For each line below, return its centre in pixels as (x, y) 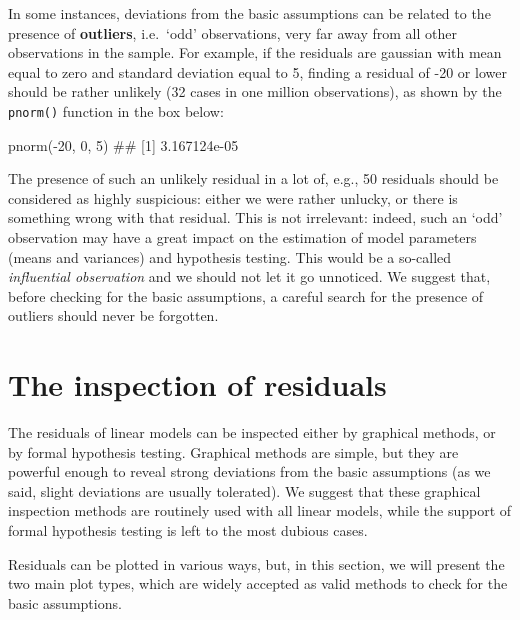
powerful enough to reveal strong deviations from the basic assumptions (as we (249, 471)
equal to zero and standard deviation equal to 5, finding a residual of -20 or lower (257, 71)
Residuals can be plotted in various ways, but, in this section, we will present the (256, 563)
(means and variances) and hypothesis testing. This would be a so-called (230, 256)
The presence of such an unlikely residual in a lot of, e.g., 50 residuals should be (253, 178)
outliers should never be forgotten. (113, 315)
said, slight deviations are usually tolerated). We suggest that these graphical (244, 490)
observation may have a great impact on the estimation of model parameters (242, 237)
